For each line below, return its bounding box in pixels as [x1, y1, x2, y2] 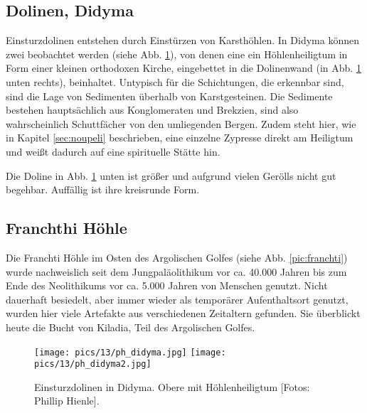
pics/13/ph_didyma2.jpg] [34, 359, 151, 370]
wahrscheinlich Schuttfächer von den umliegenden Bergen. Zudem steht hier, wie [6, 116, 356, 131]
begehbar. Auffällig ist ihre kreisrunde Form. [6, 182, 200, 197]
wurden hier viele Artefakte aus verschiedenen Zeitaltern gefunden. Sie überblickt [6, 306, 361, 321]
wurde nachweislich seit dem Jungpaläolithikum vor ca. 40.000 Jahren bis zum [6, 264, 347, 279]
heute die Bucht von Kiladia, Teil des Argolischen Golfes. [6, 319, 255, 334]
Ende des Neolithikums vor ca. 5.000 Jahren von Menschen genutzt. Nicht [6, 278, 328, 293]
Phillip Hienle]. [34, 393, 100, 408]
